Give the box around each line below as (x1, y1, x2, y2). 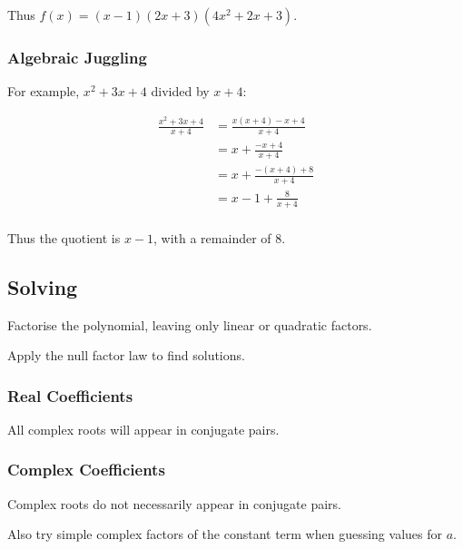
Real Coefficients (7, 384, 133, 407)
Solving (7, 272, 78, 300)
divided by (151, 82, 210, 101)
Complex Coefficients (7, 458, 165, 481)
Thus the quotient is (7, 228, 121, 247)
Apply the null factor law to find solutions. (7, 346, 245, 365)
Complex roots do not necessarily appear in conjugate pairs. (7, 494, 341, 513)
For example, (7, 82, 80, 101)
